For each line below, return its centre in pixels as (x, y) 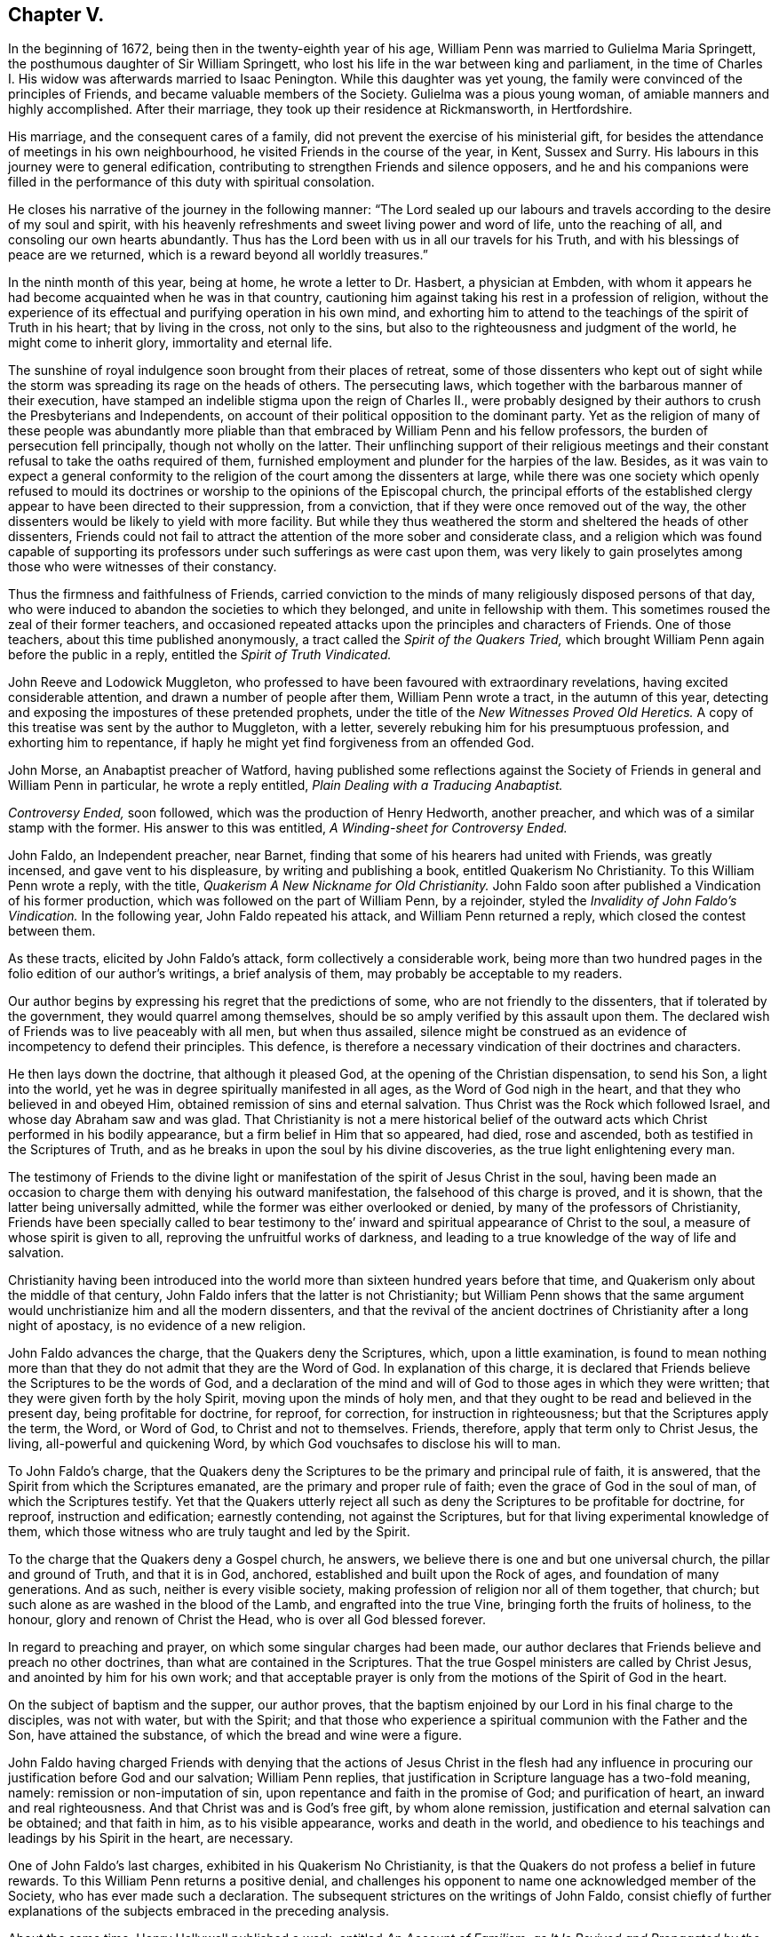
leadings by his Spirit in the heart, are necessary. (151, 1838)
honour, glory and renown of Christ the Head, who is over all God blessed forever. (247, 1620)
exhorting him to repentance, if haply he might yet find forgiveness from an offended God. (271, 743)
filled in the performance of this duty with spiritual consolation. (191, 182)
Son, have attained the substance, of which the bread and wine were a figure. (235, 1735)
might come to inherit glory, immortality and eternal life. (170, 343)
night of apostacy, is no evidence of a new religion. (157, 1326)
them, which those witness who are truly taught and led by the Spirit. (209, 1532)
